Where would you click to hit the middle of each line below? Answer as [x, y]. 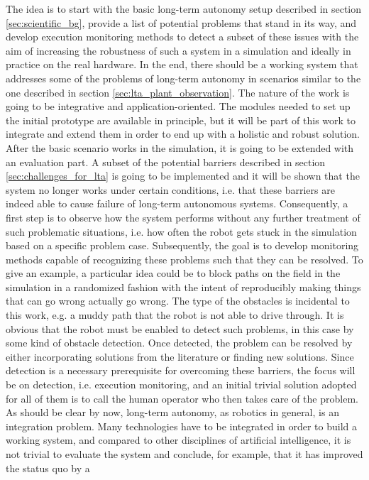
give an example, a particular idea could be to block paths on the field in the [173, 273]
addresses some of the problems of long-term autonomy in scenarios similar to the [183, 78]
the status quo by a [48, 468]
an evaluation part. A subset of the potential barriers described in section [166, 162]
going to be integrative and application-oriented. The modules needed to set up [178, 106]
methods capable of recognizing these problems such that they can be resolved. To [184, 259]
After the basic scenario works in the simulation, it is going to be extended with [180, 147]
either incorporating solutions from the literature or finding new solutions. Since [180, 356]
